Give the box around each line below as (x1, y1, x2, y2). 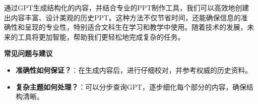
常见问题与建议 (4, 48, 53, 58)
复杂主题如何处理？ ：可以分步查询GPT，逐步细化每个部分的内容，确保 (15, 81, 247, 92)
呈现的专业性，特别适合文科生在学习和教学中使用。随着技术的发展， (24, 22, 247, 32)
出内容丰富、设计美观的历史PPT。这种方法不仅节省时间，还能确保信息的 (4, 12, 241, 22)
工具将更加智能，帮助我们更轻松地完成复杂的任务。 (17, 31, 185, 42)
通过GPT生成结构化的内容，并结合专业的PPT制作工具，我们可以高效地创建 (4, 2, 249, 12)
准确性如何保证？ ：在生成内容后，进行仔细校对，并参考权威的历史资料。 (15, 64, 252, 75)
